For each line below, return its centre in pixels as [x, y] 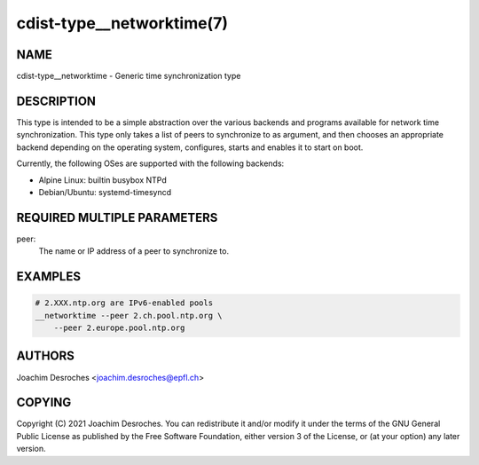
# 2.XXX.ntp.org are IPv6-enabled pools [124, 303]
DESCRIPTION [56, 101]
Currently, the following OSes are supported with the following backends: [150, 163]
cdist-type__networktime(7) [122, 23]
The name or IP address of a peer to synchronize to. [134, 251]
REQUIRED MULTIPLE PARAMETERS [117, 217]
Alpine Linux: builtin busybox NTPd [103, 180]
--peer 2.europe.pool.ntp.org [119, 328]
